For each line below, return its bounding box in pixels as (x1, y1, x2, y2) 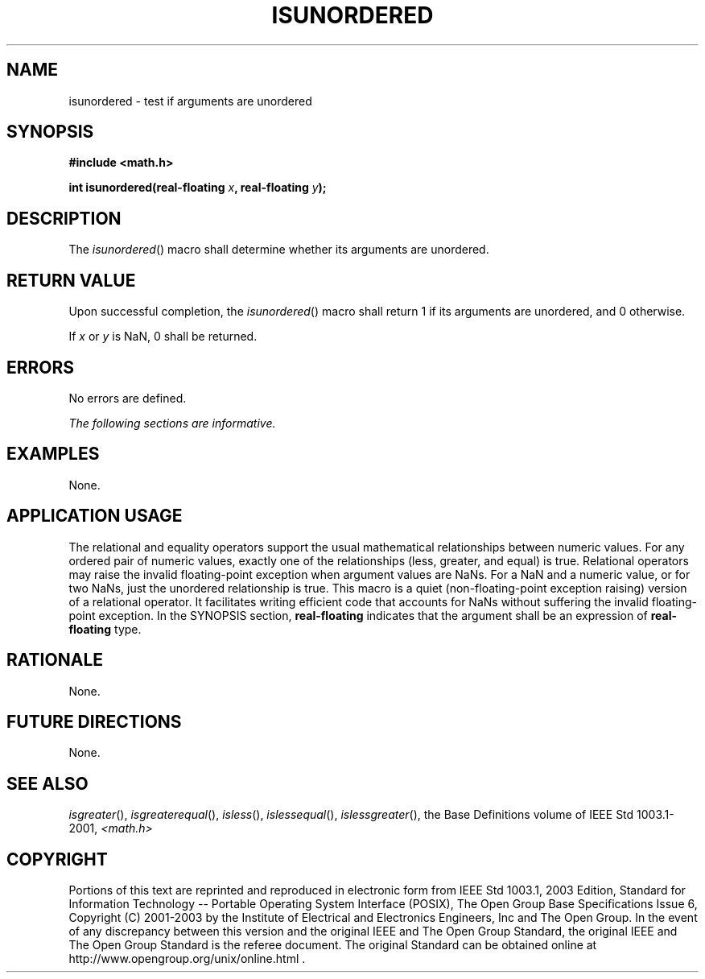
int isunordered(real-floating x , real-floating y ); (68, 180, 327, 195)
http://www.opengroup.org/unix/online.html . (68, 952, 306, 966)
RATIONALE (6, 650, 104, 671)
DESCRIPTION (6, 208, 122, 229)
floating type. (68, 622, 142, 636)
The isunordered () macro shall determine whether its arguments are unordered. (68, 242, 489, 257)
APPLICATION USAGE (6, 506, 183, 527)
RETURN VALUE (6, 270, 136, 291)
